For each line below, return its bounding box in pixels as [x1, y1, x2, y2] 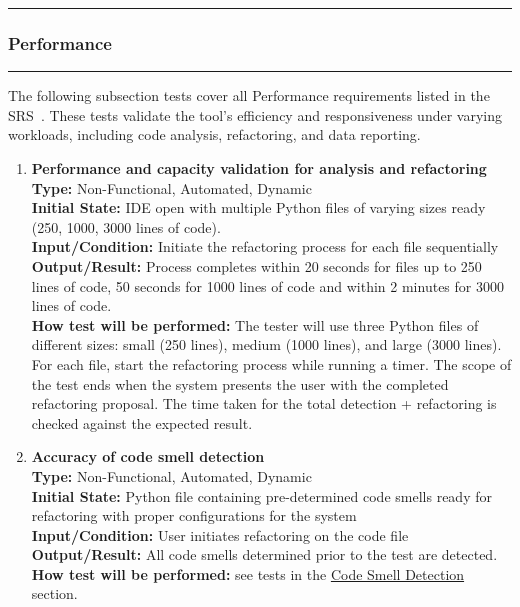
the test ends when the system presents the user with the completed [31, 373, 449, 394]
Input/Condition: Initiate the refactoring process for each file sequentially [31, 236, 499, 257]
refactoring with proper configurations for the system [31, 505, 357, 526]
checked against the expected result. [31, 412, 253, 433]
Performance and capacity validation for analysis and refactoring [31, 158, 487, 178]
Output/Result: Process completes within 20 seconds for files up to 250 [31, 255, 482, 276]
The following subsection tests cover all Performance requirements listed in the [8, 85, 490, 106]
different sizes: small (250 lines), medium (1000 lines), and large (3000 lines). [31, 334, 502, 355]
